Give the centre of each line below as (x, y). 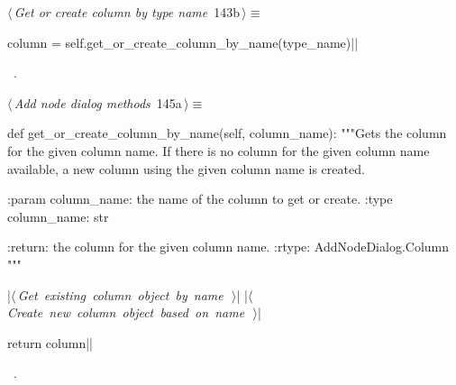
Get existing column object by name (120, 294)
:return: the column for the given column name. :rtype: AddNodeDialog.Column (228, 247)
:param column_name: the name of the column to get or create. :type (200, 199)
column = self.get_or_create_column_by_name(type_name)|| (183, 42)
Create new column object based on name (126, 312)
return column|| (50, 342)
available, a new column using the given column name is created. (186, 168)
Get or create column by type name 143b (127, 12)
